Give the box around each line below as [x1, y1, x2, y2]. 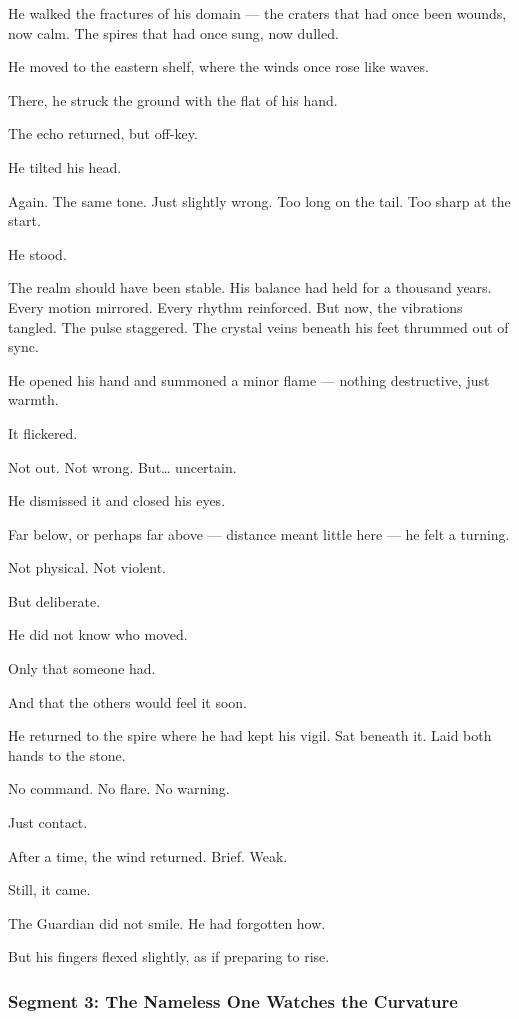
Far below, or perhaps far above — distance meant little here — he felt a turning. [8, 523, 510, 544]
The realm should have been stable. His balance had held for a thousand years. [8, 277, 492, 298]
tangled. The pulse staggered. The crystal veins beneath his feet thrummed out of [8, 316, 509, 337]
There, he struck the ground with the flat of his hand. [8, 89, 338, 110]
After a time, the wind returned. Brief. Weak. [8, 845, 288, 866]
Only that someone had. [8, 658, 156, 679]
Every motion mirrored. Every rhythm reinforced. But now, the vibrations [8, 296, 463, 317]
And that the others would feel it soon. [8, 691, 247, 712]
